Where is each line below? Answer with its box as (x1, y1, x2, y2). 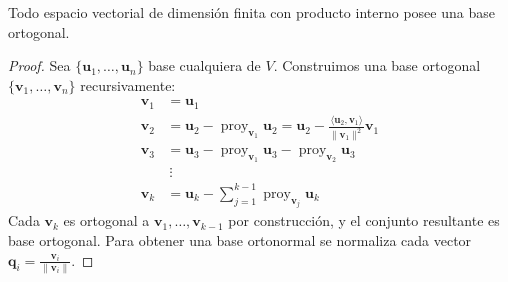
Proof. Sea (8, 55, 71, 76)
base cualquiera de (148, 55, 261, 76)
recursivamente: (80, 74, 176, 95)
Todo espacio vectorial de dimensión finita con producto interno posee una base (8, 2, 495, 22)
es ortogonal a (63, 210, 150, 231)
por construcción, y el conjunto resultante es (228, 210, 500, 231)
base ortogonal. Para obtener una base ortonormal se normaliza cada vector (8, 229, 472, 250)
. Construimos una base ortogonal (273, 55, 481, 76)
